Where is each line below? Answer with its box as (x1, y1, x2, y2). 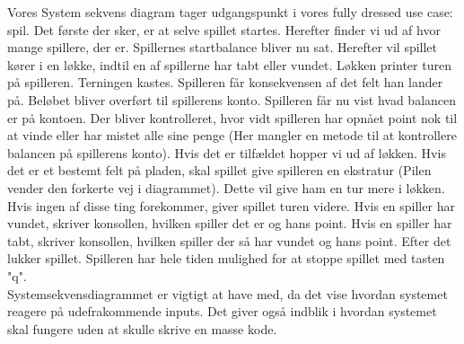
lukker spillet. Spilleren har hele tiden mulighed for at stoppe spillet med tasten (7, 249, 445, 268)
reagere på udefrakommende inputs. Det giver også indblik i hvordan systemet (7, 302, 437, 321)
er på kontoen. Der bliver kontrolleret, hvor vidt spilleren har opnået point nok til (7, 108, 458, 127)
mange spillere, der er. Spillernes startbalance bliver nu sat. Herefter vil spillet (7, 38, 438, 57)
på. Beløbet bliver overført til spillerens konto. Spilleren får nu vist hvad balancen (7, 90, 457, 109)
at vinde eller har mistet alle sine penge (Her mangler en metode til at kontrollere (7, 126, 457, 145)
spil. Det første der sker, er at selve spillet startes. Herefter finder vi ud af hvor (7, 20, 441, 39)
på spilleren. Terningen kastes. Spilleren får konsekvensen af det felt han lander (7, 73, 443, 92)
